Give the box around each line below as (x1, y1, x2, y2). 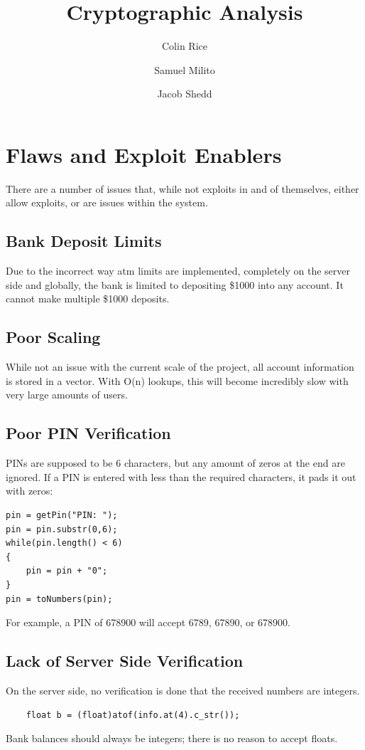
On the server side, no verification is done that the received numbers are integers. (6, 682, 360, 697)
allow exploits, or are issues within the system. (6, 195, 208, 210)
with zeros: (6, 483, 53, 498)
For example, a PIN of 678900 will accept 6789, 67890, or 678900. (6, 615, 291, 630)
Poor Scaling (6, 326, 101, 348)
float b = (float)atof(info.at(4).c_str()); (26, 709, 240, 720)
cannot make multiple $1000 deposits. (6, 291, 170, 306)
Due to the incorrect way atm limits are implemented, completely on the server (6, 263, 351, 278)
